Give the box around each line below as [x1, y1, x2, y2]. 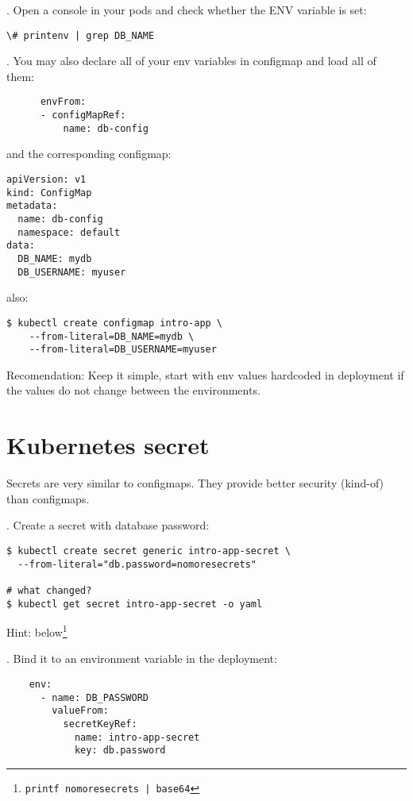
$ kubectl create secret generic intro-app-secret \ [6, 545, 291, 556]
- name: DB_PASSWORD [40, 691, 149, 703]
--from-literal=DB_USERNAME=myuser [29, 344, 217, 356]
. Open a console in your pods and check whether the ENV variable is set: [6, 2, 367, 17]
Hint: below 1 [6, 622, 68, 640]
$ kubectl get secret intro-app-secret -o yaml [6, 598, 263, 610]
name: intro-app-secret [74, 731, 200, 743]
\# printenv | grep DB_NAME [6, 29, 155, 41]
